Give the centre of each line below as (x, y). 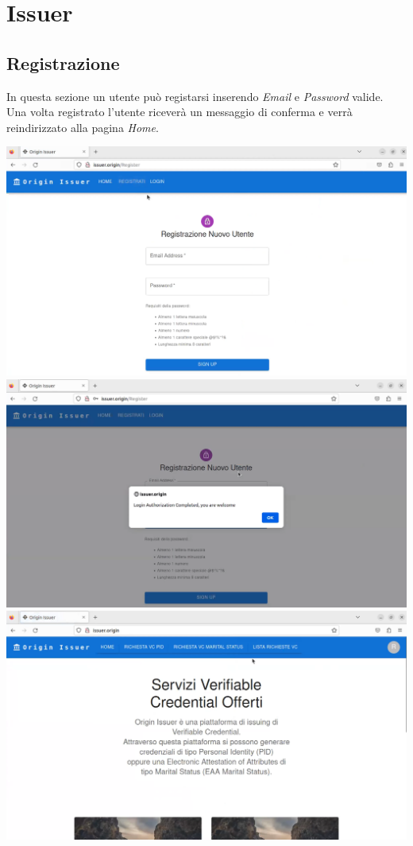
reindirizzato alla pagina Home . (83, 127)
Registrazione (63, 62)
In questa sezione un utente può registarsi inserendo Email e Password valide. (195, 96)
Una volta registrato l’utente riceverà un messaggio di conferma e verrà (179, 112)
